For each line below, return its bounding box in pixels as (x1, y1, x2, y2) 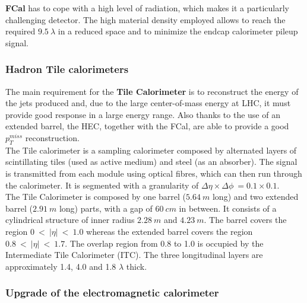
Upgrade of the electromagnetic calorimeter (5, 285, 219, 300)
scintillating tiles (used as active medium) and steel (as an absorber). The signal (5, 155, 297, 168)
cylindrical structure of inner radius (5, 213, 135, 226)
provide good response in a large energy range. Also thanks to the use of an (5, 108, 280, 120)
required (5, 25, 36, 37)
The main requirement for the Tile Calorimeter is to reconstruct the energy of (5, 85, 299, 97)
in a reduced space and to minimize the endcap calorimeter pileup (58, 25, 298, 37)
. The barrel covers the (204, 213, 287, 226)
